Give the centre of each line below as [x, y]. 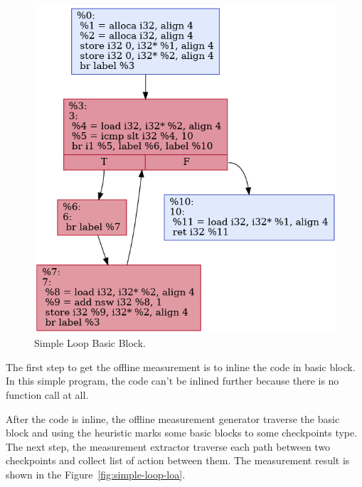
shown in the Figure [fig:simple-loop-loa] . [96, 475]
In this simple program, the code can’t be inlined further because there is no [172, 381]
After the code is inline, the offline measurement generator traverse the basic [173, 418]
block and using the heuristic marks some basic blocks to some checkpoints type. [182, 433]
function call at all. [47, 395]
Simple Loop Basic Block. [90, 343]
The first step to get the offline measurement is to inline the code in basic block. [181, 366]
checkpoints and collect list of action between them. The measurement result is [178, 460]
